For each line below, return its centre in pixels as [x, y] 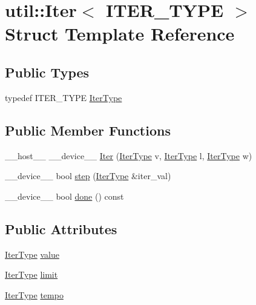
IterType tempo [34, 294]
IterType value [32, 254]
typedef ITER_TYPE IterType [64, 97]
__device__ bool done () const [64, 196]
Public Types [47, 72]
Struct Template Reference [120, 34]
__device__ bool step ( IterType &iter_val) [88, 176]
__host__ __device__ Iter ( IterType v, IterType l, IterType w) [129, 155]
